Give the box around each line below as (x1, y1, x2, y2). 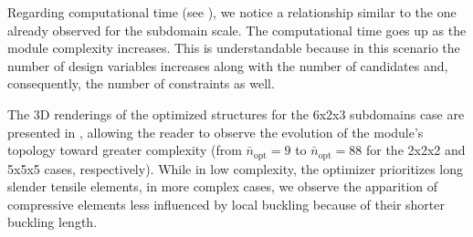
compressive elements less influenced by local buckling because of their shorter (7, 194, 445, 213)
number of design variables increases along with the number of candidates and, (7, 56, 448, 75)
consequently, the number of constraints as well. (7, 74, 275, 93)
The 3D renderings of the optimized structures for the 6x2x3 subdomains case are (7, 104, 465, 123)
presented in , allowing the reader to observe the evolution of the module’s (7, 122, 424, 141)
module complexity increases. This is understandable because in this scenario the (7, 38, 460, 57)
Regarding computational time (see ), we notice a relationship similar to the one (7, 3, 457, 21)
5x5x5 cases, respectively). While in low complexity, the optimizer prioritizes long (7, 159, 463, 178)
